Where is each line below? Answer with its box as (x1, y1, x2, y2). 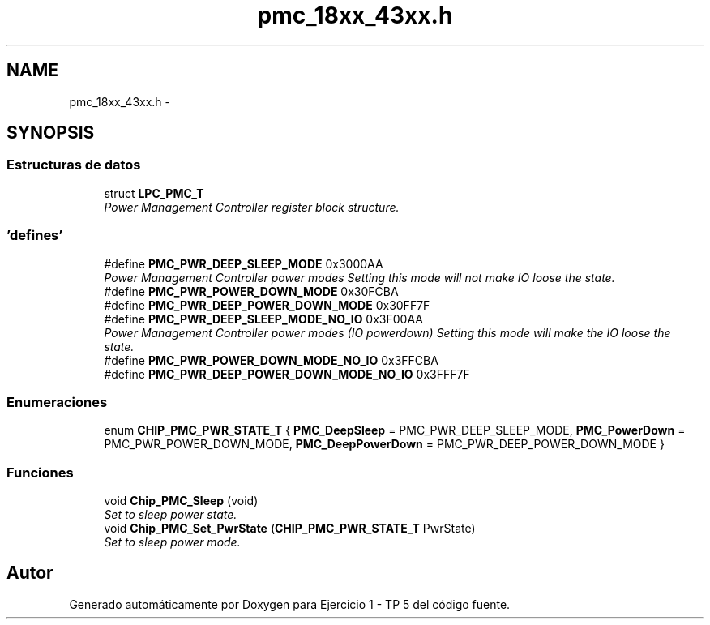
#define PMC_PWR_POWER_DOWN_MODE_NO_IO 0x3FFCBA (104, 353, 438, 367)
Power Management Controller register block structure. (104, 199, 400, 214)
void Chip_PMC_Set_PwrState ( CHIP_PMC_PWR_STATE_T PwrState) (104, 521, 476, 536)
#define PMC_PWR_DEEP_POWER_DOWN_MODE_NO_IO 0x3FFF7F (104, 366, 470, 381)
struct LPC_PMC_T (104, 186, 204, 200)
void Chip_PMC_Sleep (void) (104, 494, 259, 508)
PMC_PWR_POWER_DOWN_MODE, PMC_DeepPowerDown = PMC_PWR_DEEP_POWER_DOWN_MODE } (104, 437, 665, 452)
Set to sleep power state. (104, 507, 237, 522)
